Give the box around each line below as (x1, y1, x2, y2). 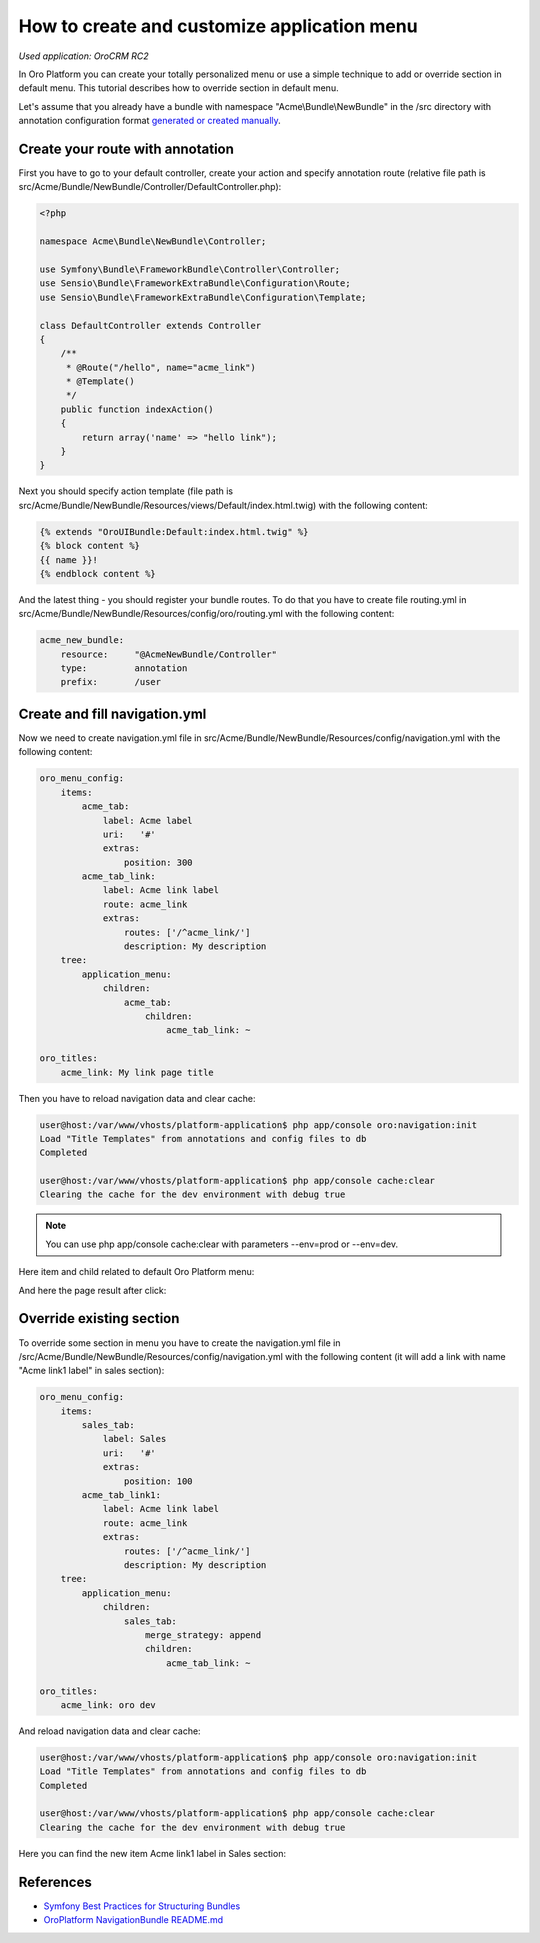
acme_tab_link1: (81, 1490, 162, 1501)
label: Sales (102, 1433, 167, 1445)
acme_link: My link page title (60, 1066, 214, 1078)
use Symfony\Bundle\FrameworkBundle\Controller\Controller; (39, 263, 341, 275)
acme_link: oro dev (60, 1699, 157, 1710)
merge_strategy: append (145, 1629, 262, 1640)
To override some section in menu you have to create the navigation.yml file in (18, 1336, 341, 1349)
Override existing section (18, 1310, 180, 1327)
